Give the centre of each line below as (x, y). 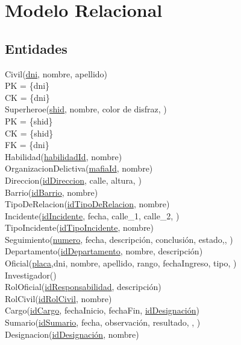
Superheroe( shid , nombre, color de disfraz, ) (86, 109)
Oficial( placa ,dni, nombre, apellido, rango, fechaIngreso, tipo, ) (121, 263)
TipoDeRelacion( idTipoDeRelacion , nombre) (87, 204)
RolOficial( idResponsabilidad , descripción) (83, 287)
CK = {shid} (29, 133)
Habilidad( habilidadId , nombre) (64, 156)
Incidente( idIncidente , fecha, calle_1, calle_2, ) (92, 215)
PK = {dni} (27, 85)
